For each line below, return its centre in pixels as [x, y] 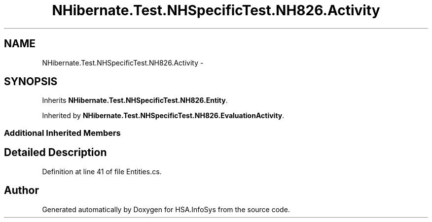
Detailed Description [55, 153]
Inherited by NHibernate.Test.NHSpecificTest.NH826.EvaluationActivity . [163, 116]
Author [21, 190]
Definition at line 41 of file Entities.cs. [102, 171]
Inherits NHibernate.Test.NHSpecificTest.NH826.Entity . [135, 100]
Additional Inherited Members [62, 133]
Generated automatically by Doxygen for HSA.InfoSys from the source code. [166, 209]
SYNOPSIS [31, 82]
